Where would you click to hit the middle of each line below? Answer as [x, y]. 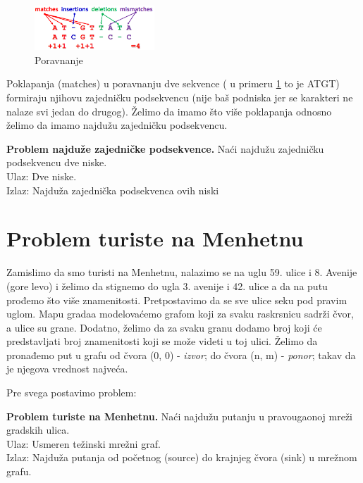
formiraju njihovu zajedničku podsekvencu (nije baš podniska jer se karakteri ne [180, 98]
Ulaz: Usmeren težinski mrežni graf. [84, 443]
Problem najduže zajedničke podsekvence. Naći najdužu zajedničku [165, 148]
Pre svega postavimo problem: [72, 393]
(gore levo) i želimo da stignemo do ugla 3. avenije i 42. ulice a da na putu [167, 286]
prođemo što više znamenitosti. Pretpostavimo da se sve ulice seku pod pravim [177, 300]
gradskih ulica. [38, 430]
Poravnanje [59, 59]
